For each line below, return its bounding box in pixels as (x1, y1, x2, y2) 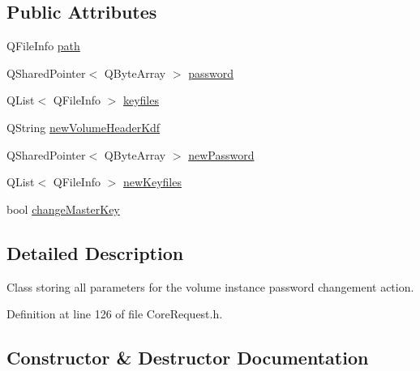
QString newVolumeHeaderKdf (6, 118, 161, 135)
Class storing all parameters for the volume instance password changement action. (6, 278, 414, 295)
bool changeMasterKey (6, 200, 120, 217)
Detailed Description (6, 240, 184, 265)
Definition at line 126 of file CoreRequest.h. (6, 305, 223, 322)
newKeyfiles (122, 173, 182, 190)
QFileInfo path (6, 37, 80, 54)
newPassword (188, 146, 255, 163)
